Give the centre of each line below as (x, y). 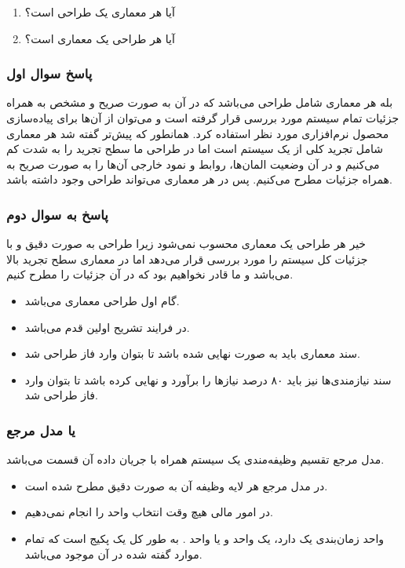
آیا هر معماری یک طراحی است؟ (100, 12)
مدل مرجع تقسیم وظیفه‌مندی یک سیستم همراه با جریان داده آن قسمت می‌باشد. (195, 459)
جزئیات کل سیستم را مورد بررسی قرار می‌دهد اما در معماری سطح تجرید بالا (187, 259)
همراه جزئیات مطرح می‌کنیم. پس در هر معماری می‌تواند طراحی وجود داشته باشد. (199, 179)
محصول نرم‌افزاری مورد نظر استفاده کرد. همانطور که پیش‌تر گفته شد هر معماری (198, 133)
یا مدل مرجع (41, 430)
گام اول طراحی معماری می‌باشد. (102, 300)
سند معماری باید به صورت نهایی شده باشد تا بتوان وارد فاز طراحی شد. (192, 353)
